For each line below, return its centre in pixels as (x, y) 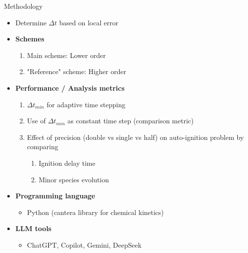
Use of (36, 121)
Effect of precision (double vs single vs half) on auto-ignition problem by (135, 137)
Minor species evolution (74, 179)
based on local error (89, 22)
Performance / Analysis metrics (70, 88)
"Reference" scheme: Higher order (76, 71)
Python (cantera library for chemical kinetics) (95, 212)
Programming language (55, 196)
